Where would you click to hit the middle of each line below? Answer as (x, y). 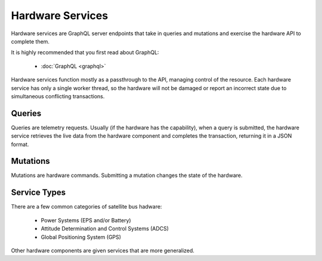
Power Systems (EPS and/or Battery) (86, 220)
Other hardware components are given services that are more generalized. (103, 250)
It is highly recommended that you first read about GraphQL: (85, 52)
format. (20, 144)
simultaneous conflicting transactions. (58, 96)
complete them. (30, 41)
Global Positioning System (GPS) (81, 237)
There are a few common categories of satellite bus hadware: (86, 207)
